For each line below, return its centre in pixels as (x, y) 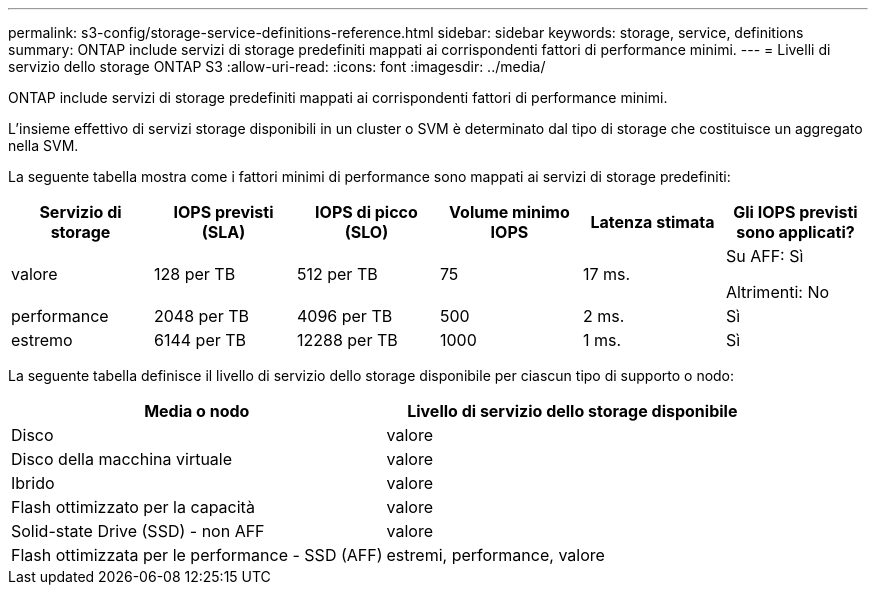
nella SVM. (43, 145)
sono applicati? (795, 232)
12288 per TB (347, 340)
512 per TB (337, 274)
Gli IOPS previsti (795, 212)
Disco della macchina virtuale (122, 459)
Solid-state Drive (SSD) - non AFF (138, 531)
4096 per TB (344, 316)
